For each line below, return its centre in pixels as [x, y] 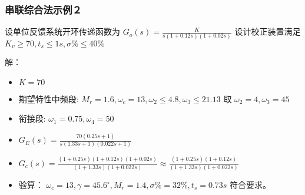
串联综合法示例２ [43, 9]
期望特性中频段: [49, 98]
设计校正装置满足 [268, 31]
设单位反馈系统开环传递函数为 [62, 31]
